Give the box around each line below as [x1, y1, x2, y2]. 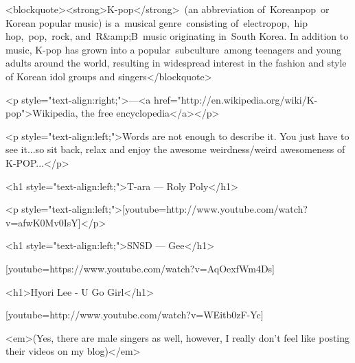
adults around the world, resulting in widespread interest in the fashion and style [5, 56, 347, 70]
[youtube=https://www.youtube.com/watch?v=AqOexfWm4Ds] [5, 261, 275, 275]
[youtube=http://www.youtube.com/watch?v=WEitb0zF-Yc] [5, 307, 264, 322]
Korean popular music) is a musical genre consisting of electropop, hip [5, 15, 308, 30]
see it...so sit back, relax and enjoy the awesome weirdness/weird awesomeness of [5, 142, 345, 156]
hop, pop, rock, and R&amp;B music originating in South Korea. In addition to [5, 29, 349, 43]
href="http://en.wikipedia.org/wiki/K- [153, 92, 318, 106]
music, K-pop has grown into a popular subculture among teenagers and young [5, 42, 341, 56]
